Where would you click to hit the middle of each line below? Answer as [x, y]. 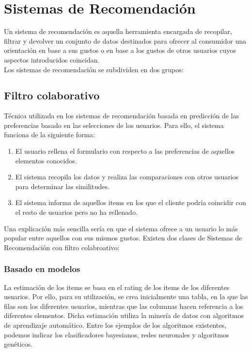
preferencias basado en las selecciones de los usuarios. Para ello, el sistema [114, 125]
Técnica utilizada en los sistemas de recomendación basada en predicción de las [122, 116]
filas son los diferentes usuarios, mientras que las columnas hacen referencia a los [124, 306]
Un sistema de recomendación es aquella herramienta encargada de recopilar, [118, 31]
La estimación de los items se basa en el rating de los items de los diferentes [117, 287]
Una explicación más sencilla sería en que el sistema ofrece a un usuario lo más [121, 228]
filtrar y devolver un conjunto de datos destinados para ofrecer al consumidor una [125, 40]
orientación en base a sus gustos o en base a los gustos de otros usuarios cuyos [120, 50]
